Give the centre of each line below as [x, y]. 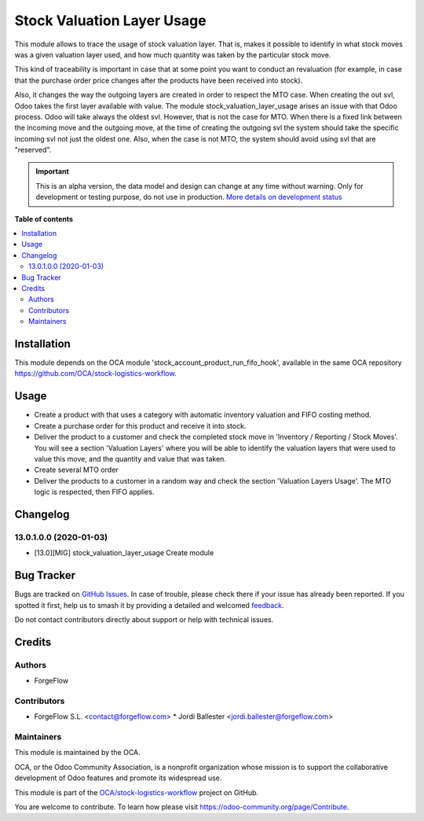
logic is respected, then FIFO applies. [94, 492]
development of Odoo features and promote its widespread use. [118, 778]
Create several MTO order [76, 470]
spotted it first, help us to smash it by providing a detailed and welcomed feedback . [149, 605]
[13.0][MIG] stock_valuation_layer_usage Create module [124, 553]
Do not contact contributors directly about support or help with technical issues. [144, 619]
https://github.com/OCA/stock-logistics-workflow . [95, 374]
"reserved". [33, 150]
